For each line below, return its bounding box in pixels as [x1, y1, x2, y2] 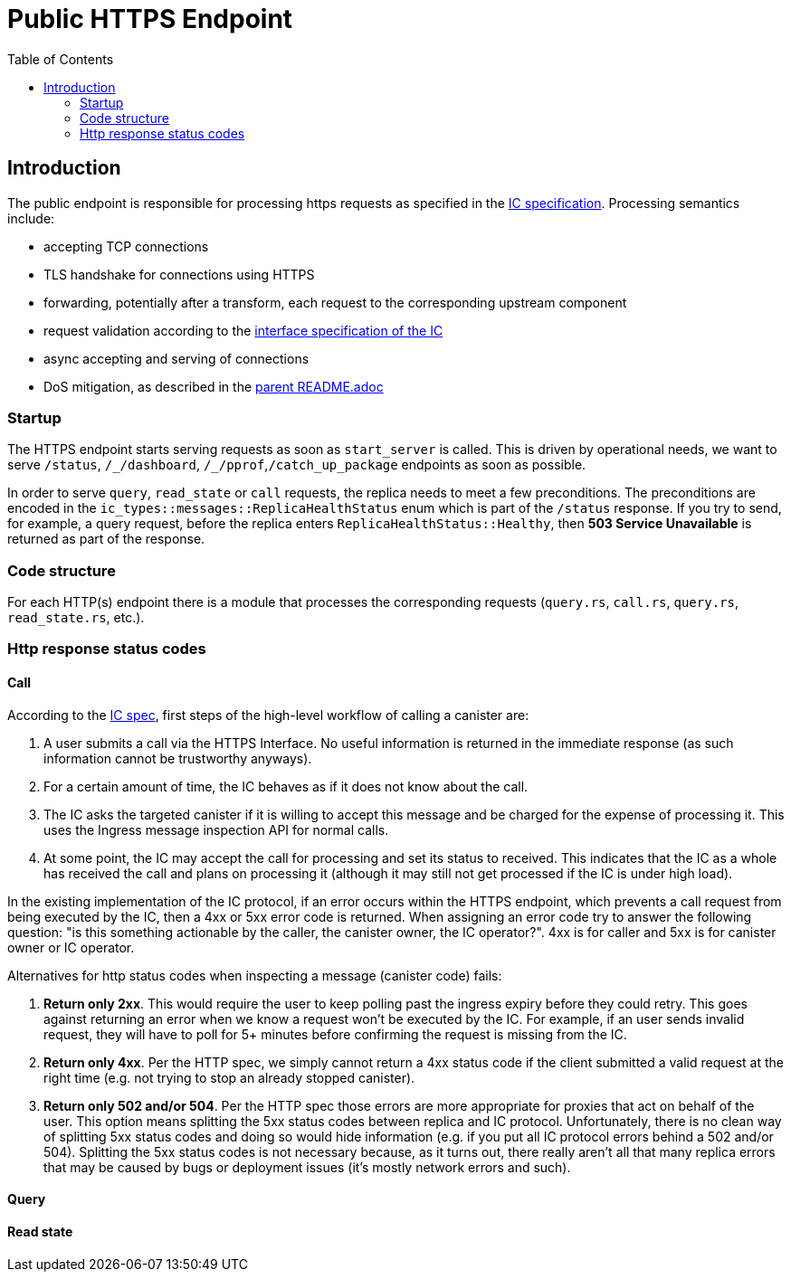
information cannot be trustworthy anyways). [43, 750, 312, 766]
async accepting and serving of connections [43, 350, 310, 366]
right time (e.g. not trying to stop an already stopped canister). [43, 1069, 415, 1085]
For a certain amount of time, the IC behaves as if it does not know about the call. [43, 778, 529, 794]
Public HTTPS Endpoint [7, 4, 293, 34]
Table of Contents [7, 51, 114, 67]
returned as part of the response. [7, 531, 205, 547]
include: [7, 210, 55, 226]
